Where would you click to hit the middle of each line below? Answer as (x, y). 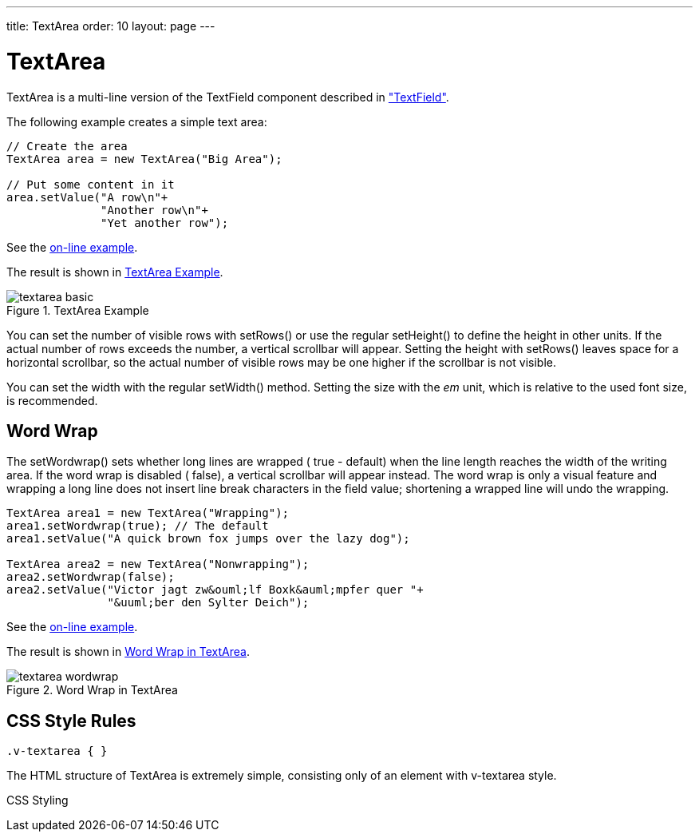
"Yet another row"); (165, 222)
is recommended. (52, 400)
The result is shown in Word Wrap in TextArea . (128, 652)
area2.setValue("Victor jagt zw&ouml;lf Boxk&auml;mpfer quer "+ (215, 590)
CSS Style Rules (71, 721)
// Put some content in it (91, 184)
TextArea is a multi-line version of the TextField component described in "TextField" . (228, 97)
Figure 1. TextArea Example (78, 310)
